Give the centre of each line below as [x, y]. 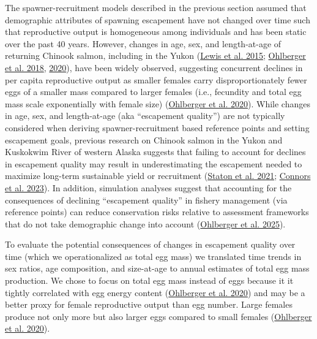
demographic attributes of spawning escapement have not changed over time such [158, 19]
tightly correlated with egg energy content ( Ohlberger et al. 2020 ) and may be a [155, 292]
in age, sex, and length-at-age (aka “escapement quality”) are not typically [145, 116]
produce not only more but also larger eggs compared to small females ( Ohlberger [158, 316]
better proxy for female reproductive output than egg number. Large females [149, 304]
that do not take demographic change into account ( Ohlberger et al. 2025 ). [145, 223]
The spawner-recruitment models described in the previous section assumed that [156, 7]
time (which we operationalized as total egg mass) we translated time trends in [153, 256]
